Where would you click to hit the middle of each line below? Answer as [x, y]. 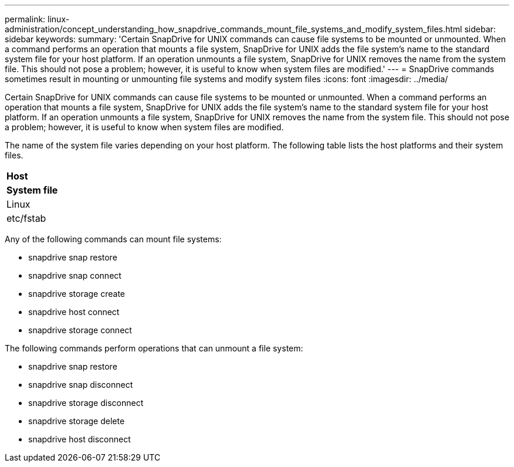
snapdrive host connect [74, 312]
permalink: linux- [37, 19]
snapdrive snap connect [75, 275]
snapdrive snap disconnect [81, 385]
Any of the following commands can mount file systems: [113, 239]
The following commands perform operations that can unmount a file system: [154, 348]
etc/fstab [26, 218]
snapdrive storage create [77, 294]
